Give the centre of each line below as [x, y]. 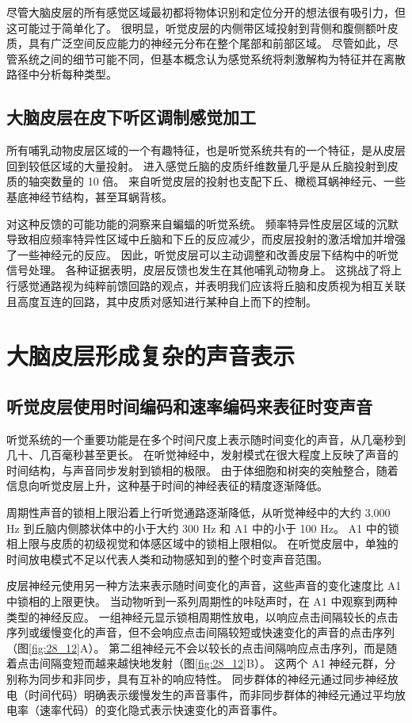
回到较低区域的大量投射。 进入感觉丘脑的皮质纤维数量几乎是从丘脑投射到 [197, 165]
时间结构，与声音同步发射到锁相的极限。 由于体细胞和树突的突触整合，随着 [202, 470]
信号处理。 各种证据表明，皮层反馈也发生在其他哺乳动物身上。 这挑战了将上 [204, 270]
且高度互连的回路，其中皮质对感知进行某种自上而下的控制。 [162, 301]
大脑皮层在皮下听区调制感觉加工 [131, 117]
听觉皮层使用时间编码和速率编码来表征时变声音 [189, 405]
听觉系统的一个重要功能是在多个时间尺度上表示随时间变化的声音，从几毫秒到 [206, 439]
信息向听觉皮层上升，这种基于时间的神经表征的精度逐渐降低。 [167, 486]
